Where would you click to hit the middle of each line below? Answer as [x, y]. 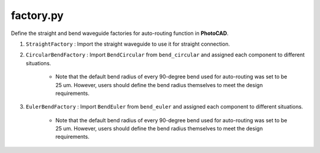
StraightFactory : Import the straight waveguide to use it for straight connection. [128, 44]
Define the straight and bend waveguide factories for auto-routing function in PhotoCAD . [120, 33]
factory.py [37, 15]
